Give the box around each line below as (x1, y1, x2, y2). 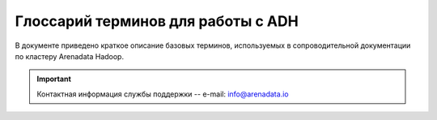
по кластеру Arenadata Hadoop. (15, 51, 125, 61)
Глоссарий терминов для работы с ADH (15, 12, 299, 30)
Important (36, 74, 72, 84)
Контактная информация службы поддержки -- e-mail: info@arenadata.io (36, 89, 289, 99)
